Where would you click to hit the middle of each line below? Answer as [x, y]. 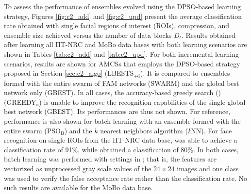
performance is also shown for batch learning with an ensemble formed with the [122, 121]
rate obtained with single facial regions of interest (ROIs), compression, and [117, 25]
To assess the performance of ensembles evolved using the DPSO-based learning [122, 6]
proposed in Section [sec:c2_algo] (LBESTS [69, 73]
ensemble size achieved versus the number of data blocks [88, 35]
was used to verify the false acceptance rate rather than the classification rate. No [126, 178]
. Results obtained [208, 35]
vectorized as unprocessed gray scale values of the [78, 168]
